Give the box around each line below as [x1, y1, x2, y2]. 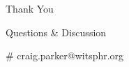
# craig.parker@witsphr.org [6, 48, 124, 63]
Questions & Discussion [6, 24, 107, 39]
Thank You [6, 1, 54, 15]
